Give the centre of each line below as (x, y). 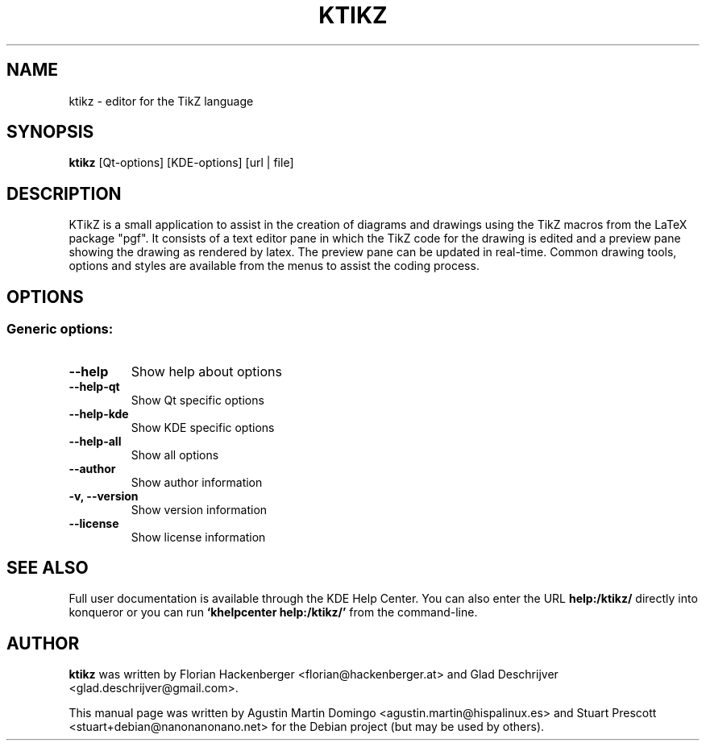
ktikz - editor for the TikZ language (161, 101)
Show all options (175, 454)
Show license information (198, 537)
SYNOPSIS (50, 132)
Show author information (197, 482)
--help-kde (99, 413)
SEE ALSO (48, 567)
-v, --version (104, 496)
